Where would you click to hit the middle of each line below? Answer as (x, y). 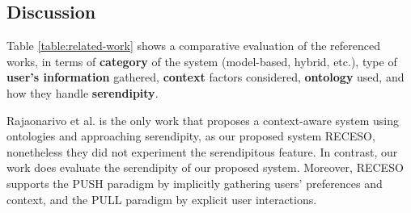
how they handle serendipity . (83, 92)
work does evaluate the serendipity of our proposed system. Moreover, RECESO (205, 167)
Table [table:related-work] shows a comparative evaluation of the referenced (193, 46)
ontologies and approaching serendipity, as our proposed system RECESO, (191, 136)
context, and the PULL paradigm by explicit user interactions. (162, 199)
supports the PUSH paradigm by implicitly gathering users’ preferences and (195, 183)
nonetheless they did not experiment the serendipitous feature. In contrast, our (202, 151)
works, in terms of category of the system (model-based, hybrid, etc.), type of (202, 61)
